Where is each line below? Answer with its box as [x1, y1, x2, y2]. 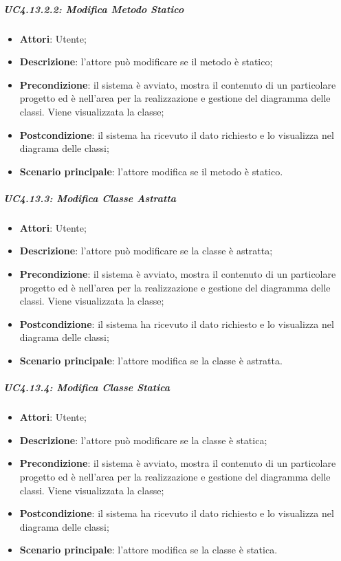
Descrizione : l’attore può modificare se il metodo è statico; [19, 54, 273, 69]
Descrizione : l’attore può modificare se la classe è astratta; [19, 243, 273, 258]
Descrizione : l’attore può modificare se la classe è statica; [19, 432, 267, 447]
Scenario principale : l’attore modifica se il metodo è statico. [19, 164, 283, 178]
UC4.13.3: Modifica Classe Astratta [3, 190, 177, 205]
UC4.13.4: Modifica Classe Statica [3, 380, 170, 395]
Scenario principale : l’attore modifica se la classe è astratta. [19, 353, 283, 368]
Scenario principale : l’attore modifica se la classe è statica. [19, 542, 278, 557]
